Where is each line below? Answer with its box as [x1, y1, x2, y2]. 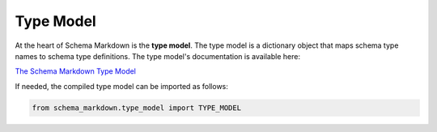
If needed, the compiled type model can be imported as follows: [15, 81, 228, 91]
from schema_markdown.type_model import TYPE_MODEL [32, 103, 242, 113]
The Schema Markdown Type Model [15, 66, 137, 76]
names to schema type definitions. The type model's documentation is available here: [15, 51, 301, 61]
